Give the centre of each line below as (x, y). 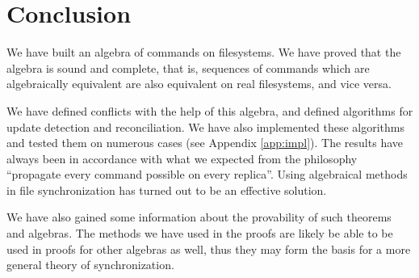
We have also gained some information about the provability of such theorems (199, 217)
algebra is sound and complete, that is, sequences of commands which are (188, 67)
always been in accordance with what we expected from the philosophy (182, 158)
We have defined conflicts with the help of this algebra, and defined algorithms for (210, 110)
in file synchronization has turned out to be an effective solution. (167, 190)
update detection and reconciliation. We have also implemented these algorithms (206, 126)
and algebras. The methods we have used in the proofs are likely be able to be (200, 233)
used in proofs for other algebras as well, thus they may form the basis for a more (209, 249)
